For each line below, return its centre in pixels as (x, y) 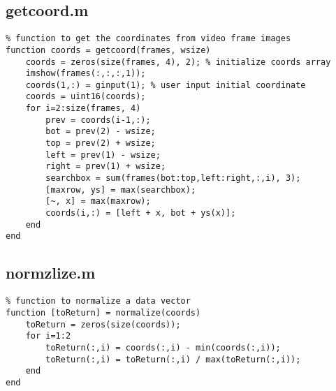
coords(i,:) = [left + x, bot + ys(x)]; (141, 213)
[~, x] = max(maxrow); (98, 201)
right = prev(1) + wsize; (106, 167)
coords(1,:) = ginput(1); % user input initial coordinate (166, 85)
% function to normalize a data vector (98, 301)
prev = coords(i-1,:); (98, 120)
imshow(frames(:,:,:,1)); (86, 74)
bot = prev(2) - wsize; (101, 132)
